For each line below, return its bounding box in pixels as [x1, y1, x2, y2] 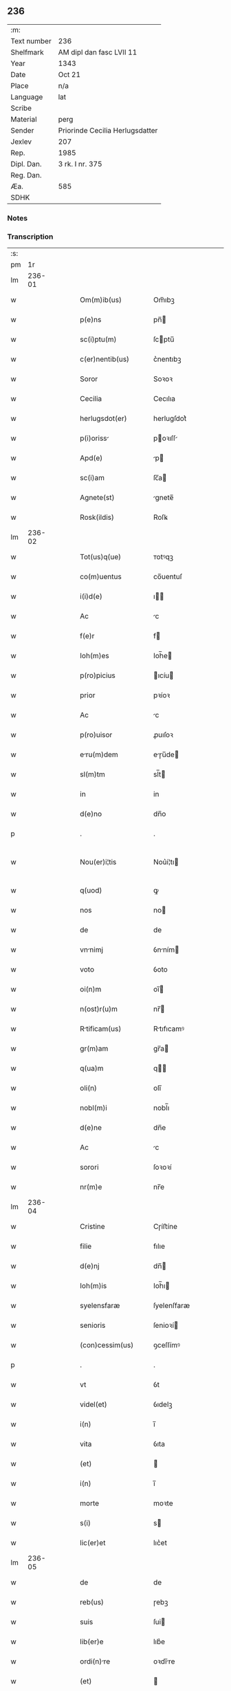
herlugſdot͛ [153, 414, 187, 424]
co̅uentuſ [153, 572, 182, 582]
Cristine [80, 1222, 105, 1232]
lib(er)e [80, 1637, 104, 1646]
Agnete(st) [80, 493, 115, 503]
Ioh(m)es [80, 651, 109, 661]
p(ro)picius [80, 670, 115, 680]
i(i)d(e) [80, 591, 103, 601]
